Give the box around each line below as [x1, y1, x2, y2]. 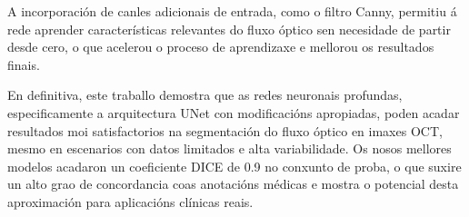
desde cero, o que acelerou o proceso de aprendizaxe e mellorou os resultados [7, 37, 434, 56]
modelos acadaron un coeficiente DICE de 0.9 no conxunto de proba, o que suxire [7, 156, 462, 175]
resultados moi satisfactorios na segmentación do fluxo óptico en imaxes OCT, [7, 121, 443, 140]
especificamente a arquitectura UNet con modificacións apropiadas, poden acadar [7, 103, 460, 122]
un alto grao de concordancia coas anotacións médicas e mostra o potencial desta [7, 174, 459, 193]
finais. [7, 54, 40, 74]
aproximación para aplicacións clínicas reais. [7, 192, 254, 211]
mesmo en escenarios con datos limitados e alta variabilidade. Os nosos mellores [7, 139, 452, 158]
